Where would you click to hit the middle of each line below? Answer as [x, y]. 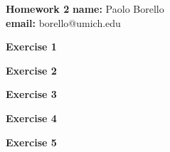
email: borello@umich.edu [63, 22]
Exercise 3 [31, 94]
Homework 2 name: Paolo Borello [85, 9]
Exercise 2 [31, 70]
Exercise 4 [31, 118]
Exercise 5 [31, 142]
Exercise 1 [31, 47]
